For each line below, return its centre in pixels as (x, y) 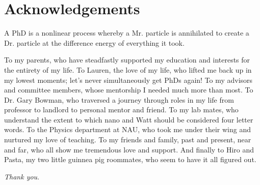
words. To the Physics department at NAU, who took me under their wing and (127, 129)
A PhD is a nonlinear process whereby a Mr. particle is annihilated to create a (127, 33)
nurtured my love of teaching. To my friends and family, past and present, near (128, 140)
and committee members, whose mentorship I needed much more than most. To (129, 90)
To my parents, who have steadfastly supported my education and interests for (127, 60)
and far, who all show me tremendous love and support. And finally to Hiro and (129, 149)
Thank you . (22, 176)
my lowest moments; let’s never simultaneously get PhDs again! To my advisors (128, 80)
